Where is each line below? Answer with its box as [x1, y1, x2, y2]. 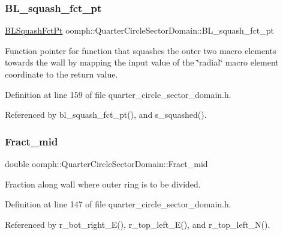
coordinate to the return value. [5, 68, 118, 80]
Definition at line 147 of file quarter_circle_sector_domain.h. [5, 198, 231, 210]
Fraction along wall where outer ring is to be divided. [5, 177, 201, 190]
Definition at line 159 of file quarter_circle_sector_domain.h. [5, 88, 231, 100]
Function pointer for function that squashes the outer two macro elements [5, 44, 276, 56]
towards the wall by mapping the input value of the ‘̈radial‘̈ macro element [5, 56, 279, 69]
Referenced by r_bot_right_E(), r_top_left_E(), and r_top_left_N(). [5, 218, 270, 230]
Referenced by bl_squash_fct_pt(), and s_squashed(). [5, 108, 207, 121]
